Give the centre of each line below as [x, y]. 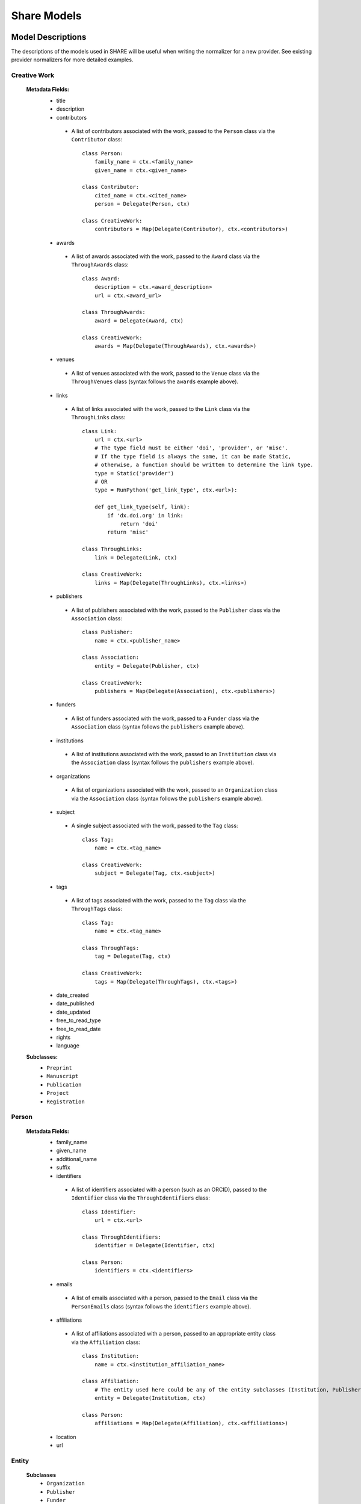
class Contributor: [111, 187]
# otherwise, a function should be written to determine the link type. [204, 465]
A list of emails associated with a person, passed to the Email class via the [165, 1298]
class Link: [100, 431]
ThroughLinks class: [98, 418]
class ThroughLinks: [112, 549]
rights [63, 1037]
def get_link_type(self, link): [142, 507]
